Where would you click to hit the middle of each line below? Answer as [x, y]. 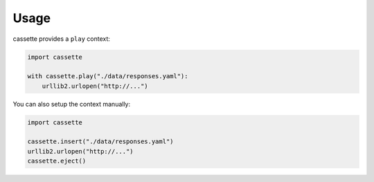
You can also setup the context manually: [72, 104]
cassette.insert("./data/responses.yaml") [100, 142]
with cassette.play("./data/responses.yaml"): [108, 76]
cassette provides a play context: [62, 39]
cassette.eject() [57, 161]
